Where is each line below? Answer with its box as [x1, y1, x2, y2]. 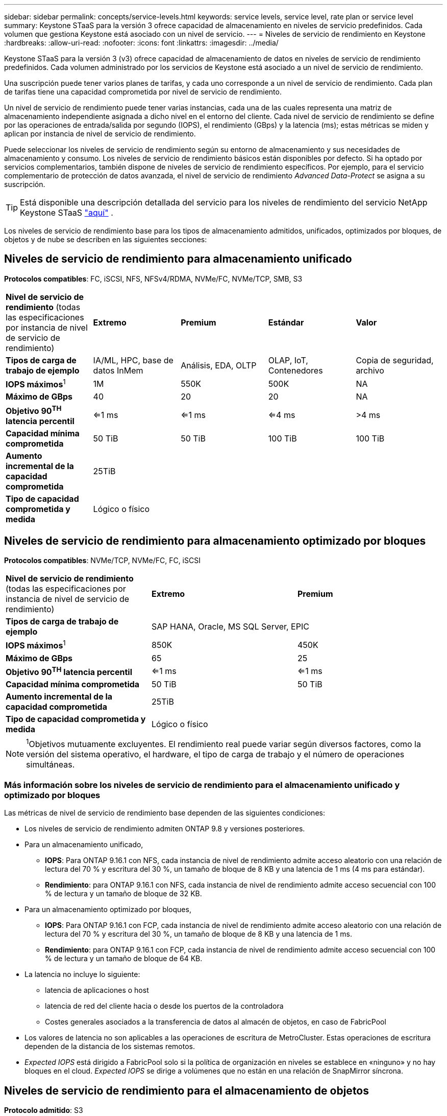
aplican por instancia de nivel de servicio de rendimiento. [4, 129, 196, 138]
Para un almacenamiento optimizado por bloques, [24, 905, 191, 914]
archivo [356, 365, 384, 376]
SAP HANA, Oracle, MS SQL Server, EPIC [151, 621, 309, 632]
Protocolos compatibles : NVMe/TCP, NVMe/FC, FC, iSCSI [4, 556, 201, 565]
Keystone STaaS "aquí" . [20, 207, 113, 218]
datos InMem [93, 365, 143, 376]
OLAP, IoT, [268, 355, 308, 365]
